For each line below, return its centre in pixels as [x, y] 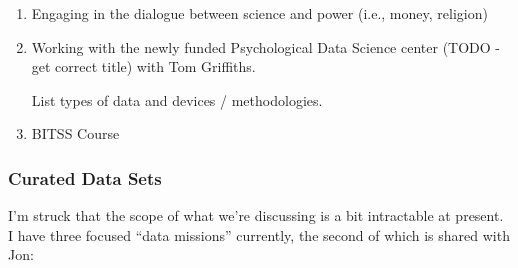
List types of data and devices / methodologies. [177, 99]
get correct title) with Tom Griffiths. [143, 66]
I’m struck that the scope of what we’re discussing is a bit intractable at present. [256, 215]
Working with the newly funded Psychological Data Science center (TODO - [265, 46]
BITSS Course [75, 133]
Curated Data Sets [85, 177]
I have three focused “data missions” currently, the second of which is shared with [259, 234]
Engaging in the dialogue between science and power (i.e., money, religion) [259, 13]
